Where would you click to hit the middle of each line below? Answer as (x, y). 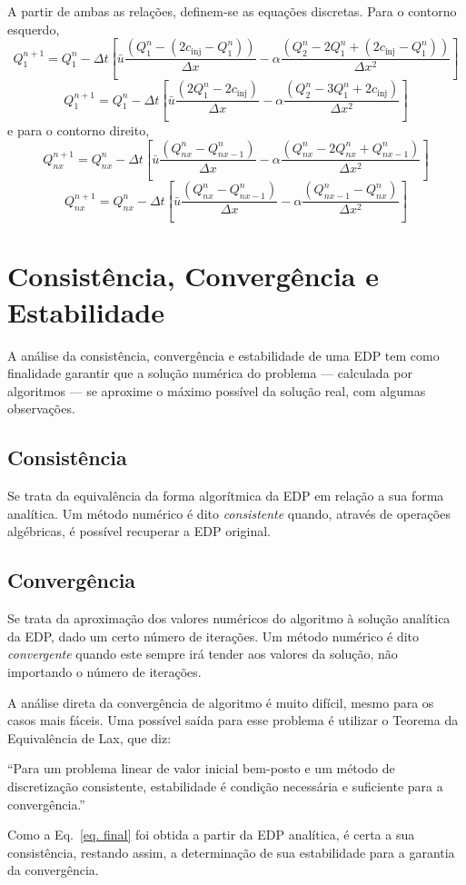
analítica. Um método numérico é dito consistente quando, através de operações (229, 513)
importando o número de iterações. (104, 671)
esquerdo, (34, 29)
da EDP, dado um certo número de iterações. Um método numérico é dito (213, 636)
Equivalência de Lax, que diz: (89, 737)
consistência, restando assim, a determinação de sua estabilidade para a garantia (231, 852)
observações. (41, 408)
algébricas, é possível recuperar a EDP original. (139, 531)
